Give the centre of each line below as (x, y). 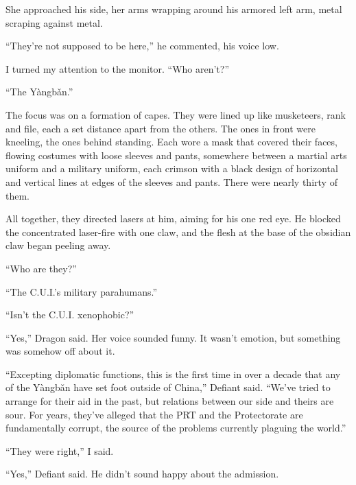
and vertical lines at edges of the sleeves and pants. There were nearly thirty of (171, 181)
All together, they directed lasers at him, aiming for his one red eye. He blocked (173, 218)
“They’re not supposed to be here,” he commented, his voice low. (142, 46)
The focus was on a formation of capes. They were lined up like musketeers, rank (176, 114)
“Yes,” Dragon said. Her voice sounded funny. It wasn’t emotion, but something (173, 337)
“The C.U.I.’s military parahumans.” (82, 291)
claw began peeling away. (58, 245)
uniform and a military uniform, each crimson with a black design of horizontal (172, 168)
